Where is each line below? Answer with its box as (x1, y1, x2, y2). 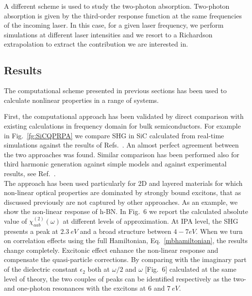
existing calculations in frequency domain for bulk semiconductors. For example (4, 120, 241, 131)
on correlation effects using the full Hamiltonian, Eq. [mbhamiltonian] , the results (4, 235, 248, 246)
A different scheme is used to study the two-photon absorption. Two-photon (4, 1, 230, 11)
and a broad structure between (80, 226, 171, 236)
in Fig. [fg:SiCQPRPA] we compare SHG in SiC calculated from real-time (4, 130, 224, 140)
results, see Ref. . (4, 168, 56, 178)
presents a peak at (4, 226, 58, 236)
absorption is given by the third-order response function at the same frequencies (4, 10, 242, 20)
